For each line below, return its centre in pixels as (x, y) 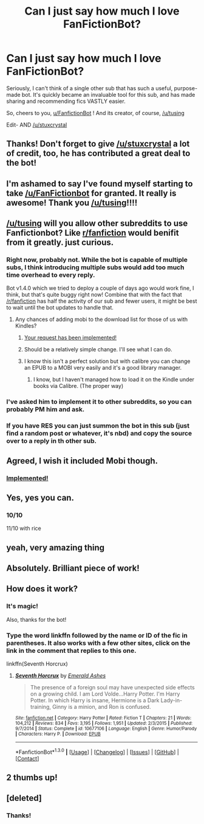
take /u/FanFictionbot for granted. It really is (91, 193)
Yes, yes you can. (40, 498)
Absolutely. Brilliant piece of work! (73, 569)
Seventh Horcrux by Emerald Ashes (60, 676)
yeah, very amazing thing (56, 547)
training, (41, 707)
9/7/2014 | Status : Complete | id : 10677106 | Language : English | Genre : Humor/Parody (106, 729)
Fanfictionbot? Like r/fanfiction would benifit (93, 233)
